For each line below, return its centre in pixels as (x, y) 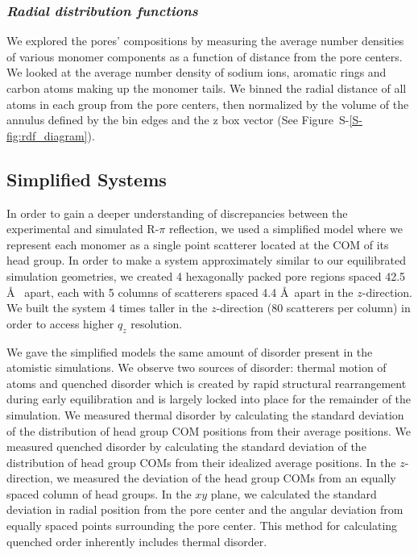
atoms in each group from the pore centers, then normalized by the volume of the (208, 104)
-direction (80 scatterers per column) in (313, 308)
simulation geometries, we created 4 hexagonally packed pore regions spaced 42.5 (206, 275)
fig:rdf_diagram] (47, 135)
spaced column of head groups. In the (99, 493)
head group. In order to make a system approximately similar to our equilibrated (206, 260)
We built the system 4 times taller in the (107, 308)
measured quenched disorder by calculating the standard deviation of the (186, 447)
